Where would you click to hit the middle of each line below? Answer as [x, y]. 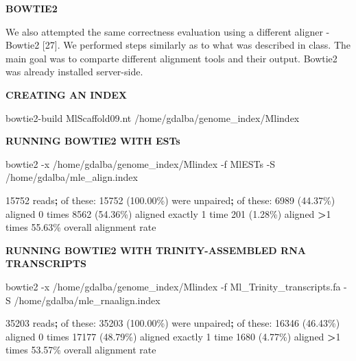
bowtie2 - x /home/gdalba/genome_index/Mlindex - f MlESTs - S [141, 163]
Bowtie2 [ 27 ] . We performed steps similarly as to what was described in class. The [178, 45]
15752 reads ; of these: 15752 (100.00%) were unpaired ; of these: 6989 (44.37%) [170, 200]
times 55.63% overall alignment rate [81, 227]
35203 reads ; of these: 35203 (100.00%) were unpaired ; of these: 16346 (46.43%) [173, 323]
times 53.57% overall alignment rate [81, 350]
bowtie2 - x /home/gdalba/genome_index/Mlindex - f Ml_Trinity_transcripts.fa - [176, 286]
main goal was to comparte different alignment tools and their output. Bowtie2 [171, 58]
